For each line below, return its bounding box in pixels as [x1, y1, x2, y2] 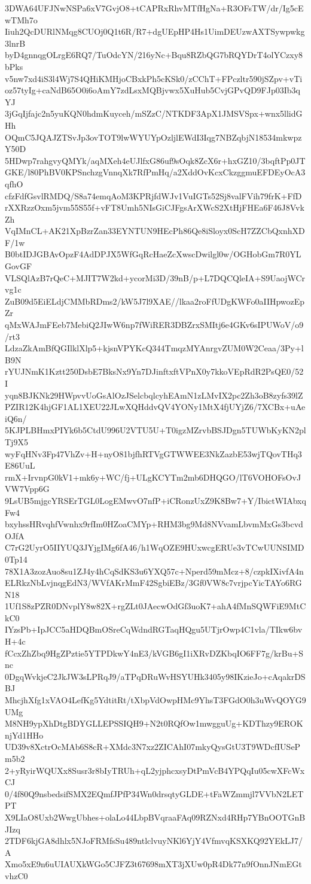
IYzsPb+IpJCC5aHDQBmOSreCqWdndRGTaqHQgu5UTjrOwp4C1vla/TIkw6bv [5, 623, 303, 636]
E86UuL [5, 459, 35, 472]
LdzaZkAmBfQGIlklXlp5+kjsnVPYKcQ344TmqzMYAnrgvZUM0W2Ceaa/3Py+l [5, 342, 304, 354]
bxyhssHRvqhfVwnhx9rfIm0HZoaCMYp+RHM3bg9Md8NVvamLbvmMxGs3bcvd [5, 518, 303, 530]
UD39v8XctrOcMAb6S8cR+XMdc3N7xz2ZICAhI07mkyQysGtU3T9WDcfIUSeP [5, 740, 301, 753]
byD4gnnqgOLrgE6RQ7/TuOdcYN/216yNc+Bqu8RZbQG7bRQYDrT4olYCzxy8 [5, 48, 303, 61]
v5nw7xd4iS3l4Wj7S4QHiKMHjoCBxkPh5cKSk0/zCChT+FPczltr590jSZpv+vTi [5, 72, 303, 84]
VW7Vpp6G [5, 482, 50, 495]
